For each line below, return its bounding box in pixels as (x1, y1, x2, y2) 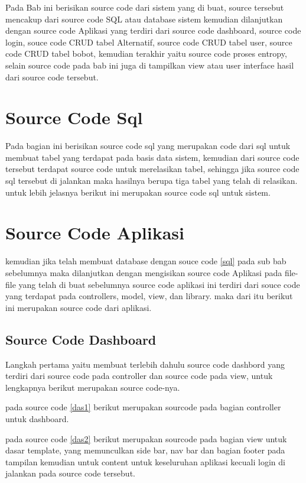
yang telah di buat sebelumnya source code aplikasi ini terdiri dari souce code (18, 278, 300, 290)
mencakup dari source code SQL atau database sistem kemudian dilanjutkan (5, 12, 283, 25)
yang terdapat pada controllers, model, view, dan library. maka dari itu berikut (5, 290, 293, 302)
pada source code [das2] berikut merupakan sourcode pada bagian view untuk (5, 432, 287, 445)
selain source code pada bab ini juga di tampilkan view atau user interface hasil (5, 59, 294, 71)
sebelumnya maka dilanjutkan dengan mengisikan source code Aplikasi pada (5, 266, 282, 278)
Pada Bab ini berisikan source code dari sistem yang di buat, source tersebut (5, 1, 284, 13)
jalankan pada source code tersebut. (5, 467, 135, 479)
